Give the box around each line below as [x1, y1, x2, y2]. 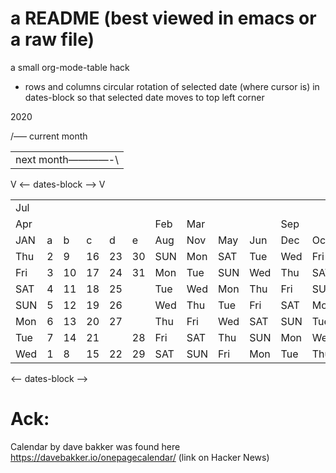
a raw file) [10, 28, 95, 51]
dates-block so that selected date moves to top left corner [24, 91, 265, 103]
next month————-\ [15, 152, 119, 166]
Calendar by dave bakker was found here [10, 440, 181, 452]
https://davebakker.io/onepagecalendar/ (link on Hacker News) [10, 451, 270, 463]
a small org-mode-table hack [10, 61, 130, 73]
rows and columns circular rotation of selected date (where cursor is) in [24, 80, 320, 92]
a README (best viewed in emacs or [10, 7, 317, 30]
